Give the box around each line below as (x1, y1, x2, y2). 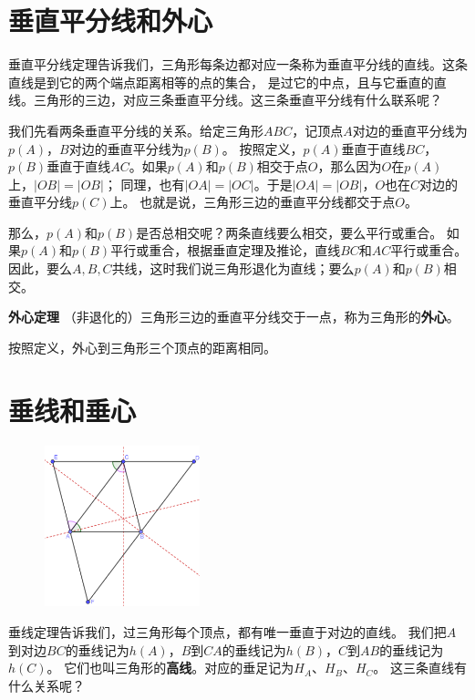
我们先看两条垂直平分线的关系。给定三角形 (8, 120, 263, 139)
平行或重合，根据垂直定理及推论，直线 (110, 241, 341, 260)
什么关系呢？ (8, 675, 85, 695)
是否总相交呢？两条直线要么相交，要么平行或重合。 (136, 222, 443, 242)
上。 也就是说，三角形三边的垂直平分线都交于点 (109, 192, 396, 211)
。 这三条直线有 (373, 658, 467, 677)
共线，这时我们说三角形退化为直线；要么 (111, 259, 355, 278)
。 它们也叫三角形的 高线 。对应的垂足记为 (46, 658, 294, 677)
